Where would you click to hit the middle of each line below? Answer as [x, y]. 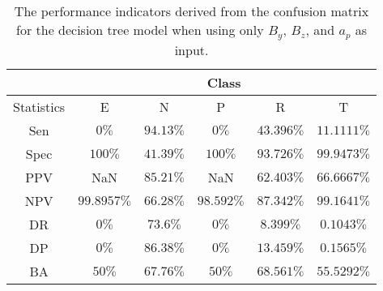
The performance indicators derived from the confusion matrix [191, 11]
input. [191, 49]
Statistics [39, 106]
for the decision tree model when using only [140, 30]
